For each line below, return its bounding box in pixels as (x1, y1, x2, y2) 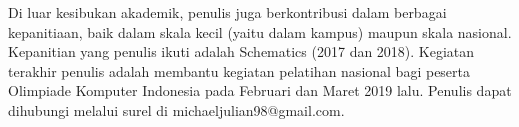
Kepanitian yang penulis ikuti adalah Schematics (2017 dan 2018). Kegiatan (8, 41, 475, 62)
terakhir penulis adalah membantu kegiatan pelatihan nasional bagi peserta (8, 60, 471, 81)
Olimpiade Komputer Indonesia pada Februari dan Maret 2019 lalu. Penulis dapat (8, 80, 512, 101)
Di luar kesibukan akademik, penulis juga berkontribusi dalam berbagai (8, 2, 447, 22)
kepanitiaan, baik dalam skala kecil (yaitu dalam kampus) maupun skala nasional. (8, 21, 512, 42)
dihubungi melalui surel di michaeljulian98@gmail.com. (8, 99, 345, 120)
